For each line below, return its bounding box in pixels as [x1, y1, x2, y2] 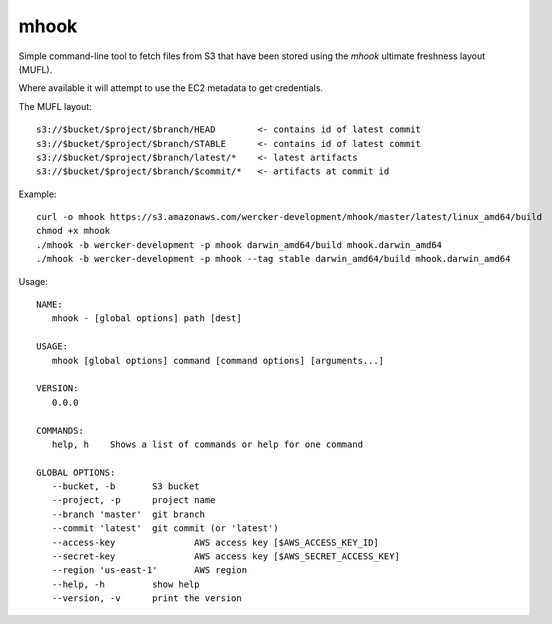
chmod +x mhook [36, 225, 111, 237]
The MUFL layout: [18, 100, 92, 112]
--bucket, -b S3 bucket [51, 481, 200, 492]
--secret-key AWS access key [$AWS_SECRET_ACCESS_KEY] [51, 551, 400, 562]
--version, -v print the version [51, 593, 242, 604]
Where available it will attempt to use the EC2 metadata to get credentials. [18, 82, 324, 94]
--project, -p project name [51, 495, 216, 506]
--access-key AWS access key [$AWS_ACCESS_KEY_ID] [51, 536, 379, 548]
